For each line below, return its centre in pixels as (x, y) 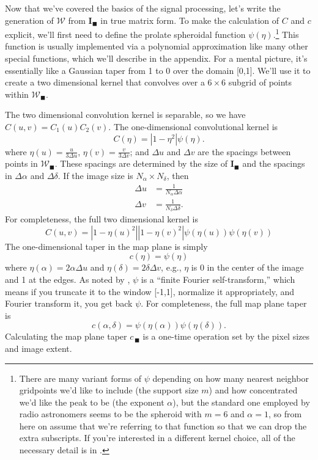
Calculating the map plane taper (66, 336)
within (17, 94)
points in (21, 163)
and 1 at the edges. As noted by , (68, 279)
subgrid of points (260, 82)
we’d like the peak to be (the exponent (92, 402)
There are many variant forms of (80, 378)
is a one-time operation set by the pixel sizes (226, 336)
